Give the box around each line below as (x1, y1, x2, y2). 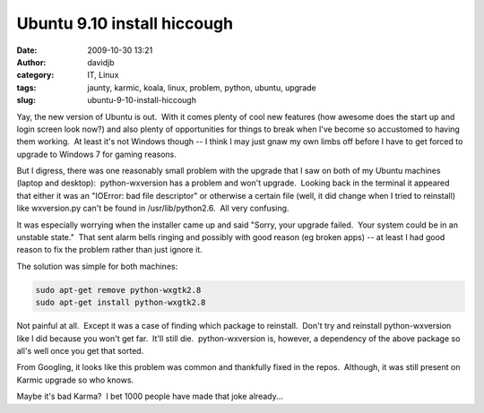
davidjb (87, 56, 116, 67)
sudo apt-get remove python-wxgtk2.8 (35, 285, 202, 295)
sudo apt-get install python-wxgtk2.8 (35, 297, 206, 308)
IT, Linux (87, 70, 119, 81)
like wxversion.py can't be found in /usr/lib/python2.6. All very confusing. (16, 202, 290, 214)
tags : (16, 82, 37, 93)
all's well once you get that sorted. (16, 345, 144, 356)
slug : (16, 95, 36, 106)
